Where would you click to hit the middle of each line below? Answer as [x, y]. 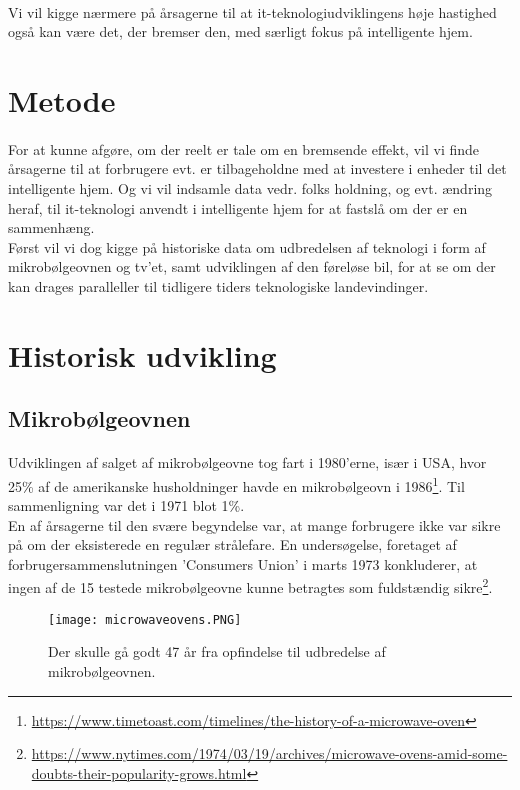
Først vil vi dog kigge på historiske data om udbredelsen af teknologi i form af [247, 246]
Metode [62, 99]
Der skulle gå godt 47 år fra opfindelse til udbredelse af [217, 651]
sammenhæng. [51, 227]
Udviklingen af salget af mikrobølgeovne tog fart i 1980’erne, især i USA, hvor [247, 462]
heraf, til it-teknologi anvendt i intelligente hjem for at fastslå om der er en [238, 207]
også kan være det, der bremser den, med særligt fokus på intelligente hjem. [240, 31]
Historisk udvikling [142, 354]
